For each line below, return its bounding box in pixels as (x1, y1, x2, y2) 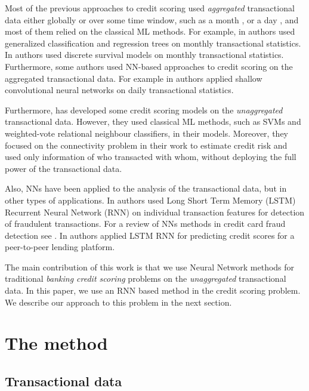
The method (5, 331, 108, 355)
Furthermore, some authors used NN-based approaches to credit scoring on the (5, 60, 293, 72)
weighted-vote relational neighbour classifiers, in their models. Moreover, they (5, 127, 288, 139)
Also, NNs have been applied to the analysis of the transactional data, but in (5, 182, 287, 195)
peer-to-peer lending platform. (5, 241, 115, 253)
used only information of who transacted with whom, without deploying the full (5, 150, 296, 163)
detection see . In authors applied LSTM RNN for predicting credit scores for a (5, 229, 295, 241)
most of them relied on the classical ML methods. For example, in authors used (5, 25, 295, 38)
